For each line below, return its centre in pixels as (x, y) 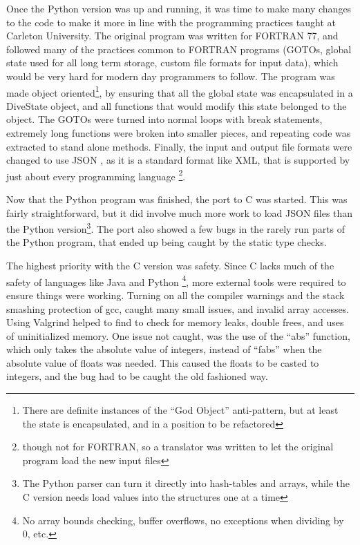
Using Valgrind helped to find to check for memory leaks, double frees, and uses (175, 322)
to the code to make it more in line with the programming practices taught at (171, 22)
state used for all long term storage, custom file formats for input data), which (172, 63)
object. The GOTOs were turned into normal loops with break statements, (164, 119)
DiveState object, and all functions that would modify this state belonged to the (177, 105)
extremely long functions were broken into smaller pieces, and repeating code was (179, 133)
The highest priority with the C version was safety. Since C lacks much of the (170, 266)
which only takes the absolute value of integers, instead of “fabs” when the (164, 349)
